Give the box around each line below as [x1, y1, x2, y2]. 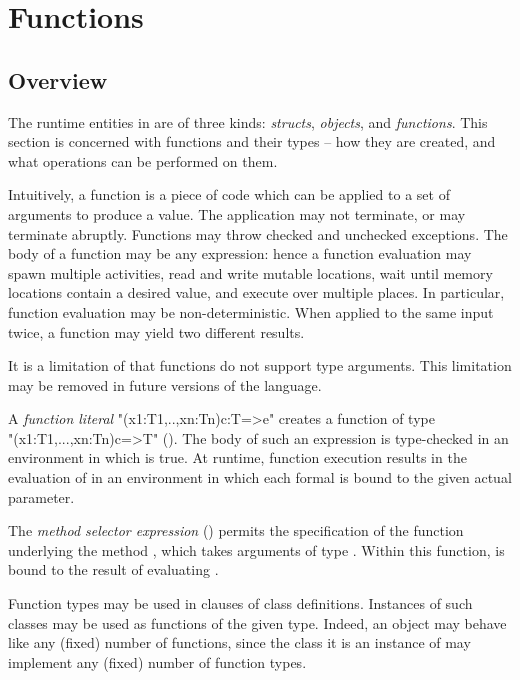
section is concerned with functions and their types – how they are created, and [8, 131, 496, 152]
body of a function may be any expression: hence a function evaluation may [8, 243, 472, 264]
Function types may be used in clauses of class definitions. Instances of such [8, 593, 473, 614]
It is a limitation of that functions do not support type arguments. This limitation [8, 355, 512, 376]
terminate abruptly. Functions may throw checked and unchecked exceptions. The [8, 223, 508, 244]
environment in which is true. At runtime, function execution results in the [8, 447, 467, 468]
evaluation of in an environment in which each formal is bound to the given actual [8, 467, 512, 488]
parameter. [8, 486, 75, 507]
